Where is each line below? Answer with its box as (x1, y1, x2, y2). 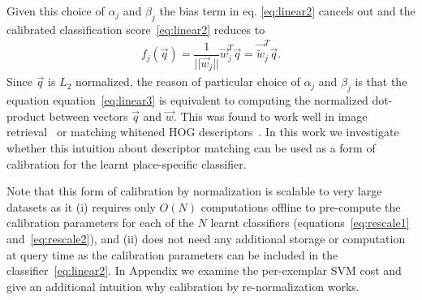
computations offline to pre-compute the (200, 198, 401, 215)
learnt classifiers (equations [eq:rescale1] (210, 214, 410, 231)
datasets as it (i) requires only (6, 198, 156, 215)
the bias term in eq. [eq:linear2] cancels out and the (159, 2, 416, 19)
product (6, 107, 45, 124)
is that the (355, 73, 407, 90)
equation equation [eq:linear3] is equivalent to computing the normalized (6, 92, 368, 109)
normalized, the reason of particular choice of (75, 73, 300, 90)
